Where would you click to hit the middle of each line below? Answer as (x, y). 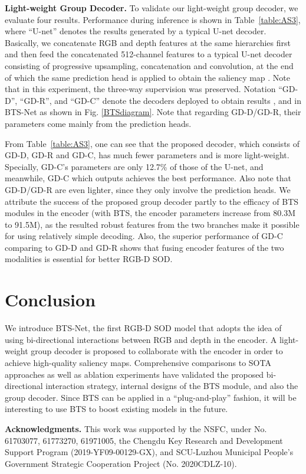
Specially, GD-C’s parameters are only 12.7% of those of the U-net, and (134, 166)
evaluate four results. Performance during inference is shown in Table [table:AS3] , (153, 19)
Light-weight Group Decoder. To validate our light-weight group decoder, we (152, 8)
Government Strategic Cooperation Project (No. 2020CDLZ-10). (121, 463)
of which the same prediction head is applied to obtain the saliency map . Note (148, 77)
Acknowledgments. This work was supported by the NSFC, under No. (136, 428)
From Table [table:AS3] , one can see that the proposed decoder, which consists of (152, 143)
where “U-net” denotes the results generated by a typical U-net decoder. (136, 31)
